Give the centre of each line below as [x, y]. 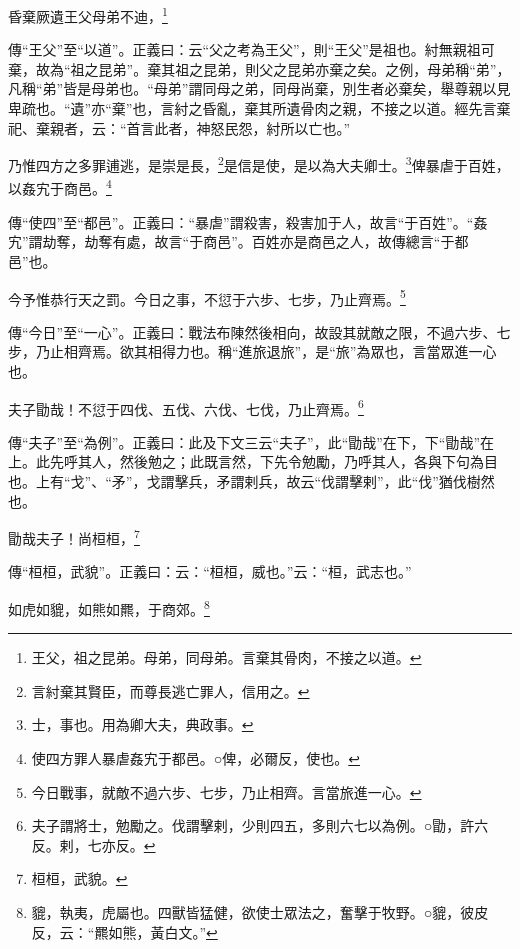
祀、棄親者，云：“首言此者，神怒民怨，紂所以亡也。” [179, 127]
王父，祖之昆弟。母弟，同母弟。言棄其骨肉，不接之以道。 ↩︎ [226, 657]
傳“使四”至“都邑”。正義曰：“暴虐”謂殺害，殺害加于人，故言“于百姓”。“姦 [248, 221]
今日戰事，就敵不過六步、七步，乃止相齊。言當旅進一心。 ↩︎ [226, 791]
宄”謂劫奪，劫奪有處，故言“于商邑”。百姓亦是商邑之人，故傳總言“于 [231, 241]
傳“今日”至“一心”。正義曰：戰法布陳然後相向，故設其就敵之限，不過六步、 [252, 331]
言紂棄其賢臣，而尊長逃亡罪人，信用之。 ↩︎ [170, 690]
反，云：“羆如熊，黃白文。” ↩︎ [124, 931]
